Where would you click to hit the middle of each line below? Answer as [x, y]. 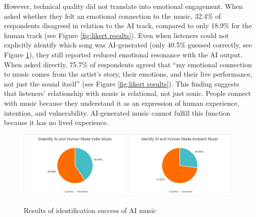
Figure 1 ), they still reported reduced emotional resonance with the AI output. [123, 54]
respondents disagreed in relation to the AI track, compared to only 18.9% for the [128, 25]
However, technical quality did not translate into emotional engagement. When [124, 6]
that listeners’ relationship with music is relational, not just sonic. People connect [128, 93]
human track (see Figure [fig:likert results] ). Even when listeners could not [117, 35]
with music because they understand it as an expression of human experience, [122, 103]
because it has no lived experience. [56, 122]
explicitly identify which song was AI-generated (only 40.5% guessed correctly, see [128, 45]
